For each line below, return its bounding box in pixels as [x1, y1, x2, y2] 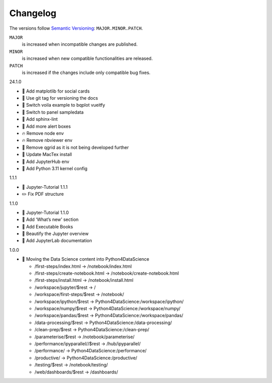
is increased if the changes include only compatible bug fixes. [22, 69, 151, 75]
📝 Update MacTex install [22, 151, 73, 158]
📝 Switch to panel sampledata [22, 109, 84, 115]
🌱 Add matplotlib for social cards [22, 88, 90, 94]
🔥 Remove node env [22, 130, 64, 136]
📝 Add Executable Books [22, 223, 73, 229]
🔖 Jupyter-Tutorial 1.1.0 [22, 209, 69, 215]
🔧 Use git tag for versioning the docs [22, 95, 98, 101]
